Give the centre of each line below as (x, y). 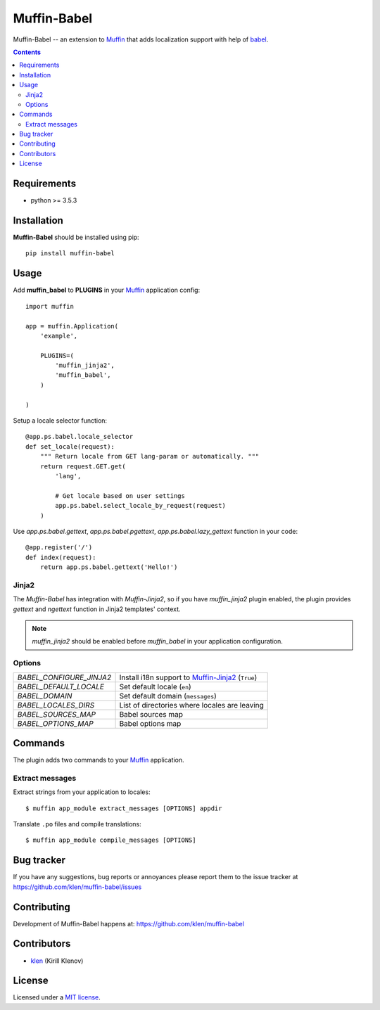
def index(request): (61, 557)
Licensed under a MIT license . (57, 997)
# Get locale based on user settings (120, 496)
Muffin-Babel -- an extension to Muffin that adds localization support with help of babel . (141, 39)
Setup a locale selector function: (60, 421)
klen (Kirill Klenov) (57, 961)
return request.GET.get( (83, 466)
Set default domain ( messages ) (168, 696)
